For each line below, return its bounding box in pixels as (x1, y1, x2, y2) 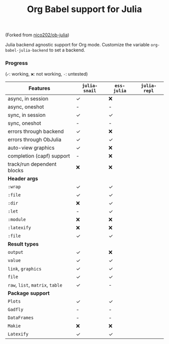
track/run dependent (8, 161, 57, 168)
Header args (8, 175, 38, 182)
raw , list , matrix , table (8, 282, 63, 289)
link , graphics (8, 265, 42, 272)
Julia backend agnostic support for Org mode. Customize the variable (5, 42, 150, 48)
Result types (8, 241, 39, 248)
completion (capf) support (8, 153, 70, 160)
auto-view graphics (8, 145, 55, 152)
